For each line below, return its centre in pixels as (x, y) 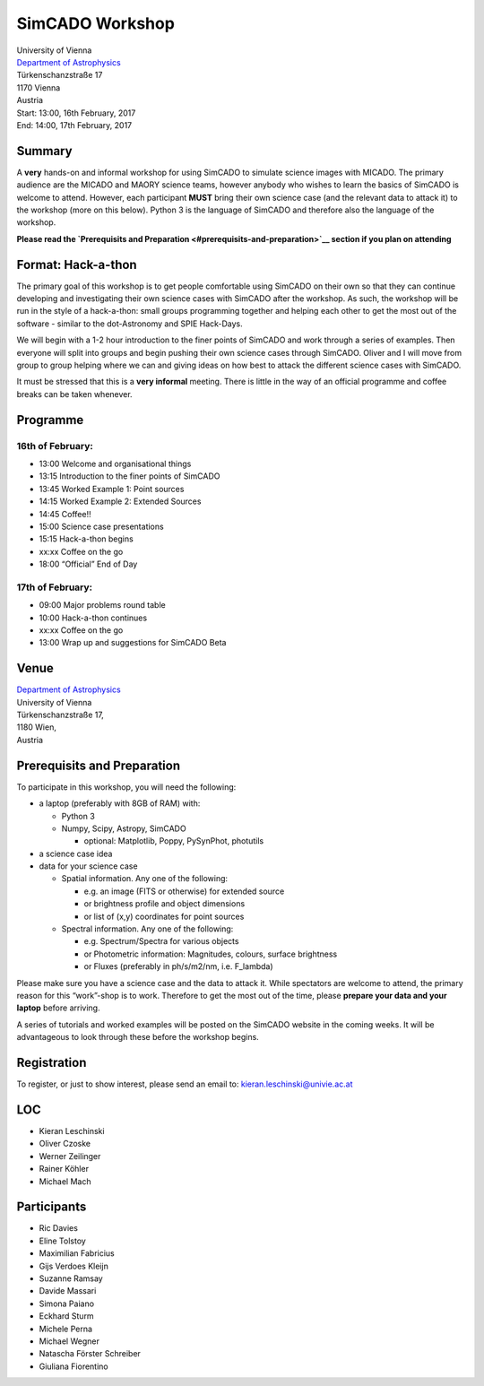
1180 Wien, (37, 727)
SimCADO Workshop (95, 23)
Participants (52, 1207)
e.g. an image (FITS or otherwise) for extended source (184, 891)
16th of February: (55, 446)
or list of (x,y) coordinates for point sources (164, 916)
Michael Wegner (69, 1341)
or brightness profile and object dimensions (164, 904)
